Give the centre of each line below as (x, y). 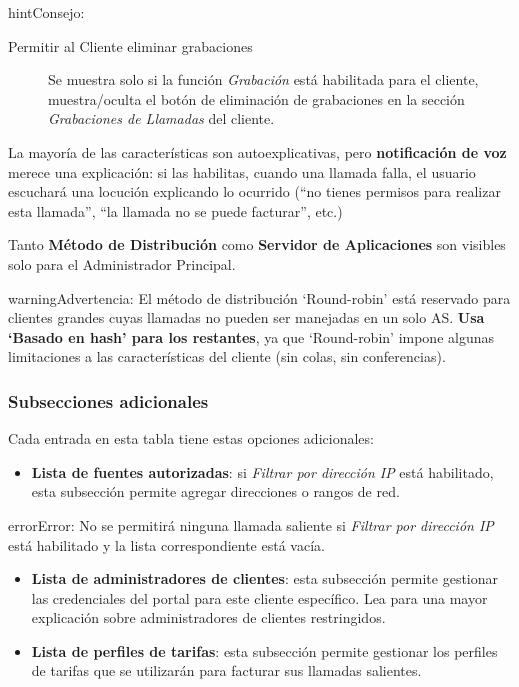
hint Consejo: (46, 12)
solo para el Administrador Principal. (122, 263)
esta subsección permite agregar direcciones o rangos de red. (215, 491)
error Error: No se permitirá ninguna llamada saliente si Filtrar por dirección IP (251, 524)
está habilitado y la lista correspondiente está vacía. (166, 544)
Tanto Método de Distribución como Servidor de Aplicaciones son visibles (257, 244)
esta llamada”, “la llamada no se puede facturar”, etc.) (175, 210)
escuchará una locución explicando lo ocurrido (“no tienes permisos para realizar (254, 191)
